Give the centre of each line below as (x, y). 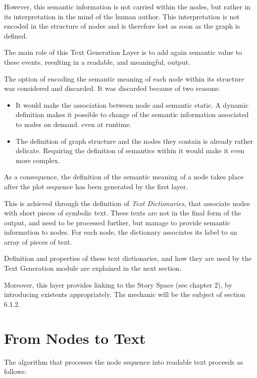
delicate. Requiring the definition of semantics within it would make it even (130, 150)
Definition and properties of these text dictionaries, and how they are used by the (128, 258)
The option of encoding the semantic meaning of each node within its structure (124, 78)
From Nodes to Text (75, 338)
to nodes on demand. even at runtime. (74, 124)
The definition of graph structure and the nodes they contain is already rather (134, 141)
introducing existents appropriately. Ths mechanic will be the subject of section (125, 294)
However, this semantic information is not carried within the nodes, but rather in (127, 6)
